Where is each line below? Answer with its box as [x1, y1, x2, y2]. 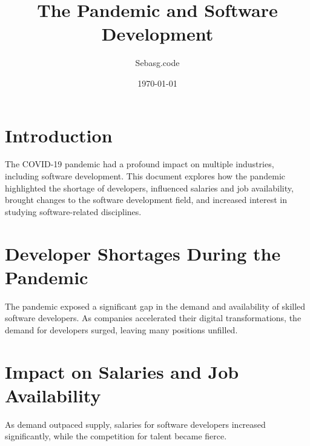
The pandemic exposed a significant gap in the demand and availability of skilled [5, 299, 306, 312]
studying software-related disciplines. [5, 205, 142, 218]
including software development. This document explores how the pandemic [5, 170, 286, 182]
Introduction [5, 122, 113, 147]
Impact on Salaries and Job [5, 359, 239, 384]
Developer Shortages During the [5, 241, 281, 265]
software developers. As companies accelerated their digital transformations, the [5, 311, 302, 324]
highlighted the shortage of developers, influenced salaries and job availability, [5, 181, 294, 194]
